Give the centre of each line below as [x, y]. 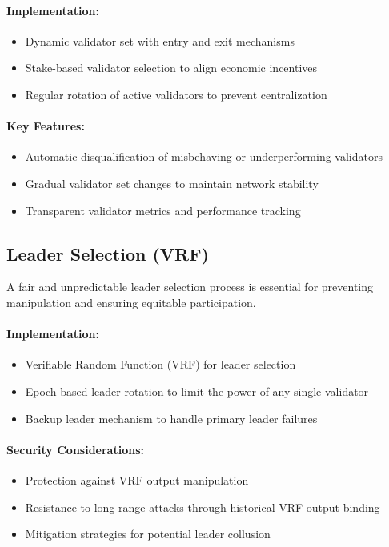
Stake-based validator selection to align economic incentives [171, 68]
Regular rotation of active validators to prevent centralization [176, 94]
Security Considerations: [75, 449]
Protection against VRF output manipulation [137, 479]
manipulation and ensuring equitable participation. [131, 302]
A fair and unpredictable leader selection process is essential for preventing [190, 287]
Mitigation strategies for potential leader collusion [148, 534]
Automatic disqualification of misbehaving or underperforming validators [204, 156]
